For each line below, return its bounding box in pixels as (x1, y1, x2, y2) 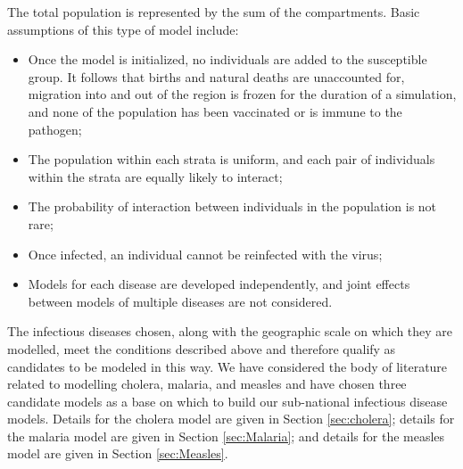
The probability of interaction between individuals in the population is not (28, 197, 437, 216)
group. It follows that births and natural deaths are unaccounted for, (28, 67, 405, 86)
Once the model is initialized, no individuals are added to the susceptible (28, 50, 427, 69)
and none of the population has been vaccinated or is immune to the (28, 102, 402, 120)
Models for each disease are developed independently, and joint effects (28, 275, 410, 293)
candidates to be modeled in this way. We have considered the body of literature (7, 357, 448, 375)
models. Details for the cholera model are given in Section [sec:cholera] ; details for (7, 409, 455, 428)
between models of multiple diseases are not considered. (28, 292, 333, 310)
